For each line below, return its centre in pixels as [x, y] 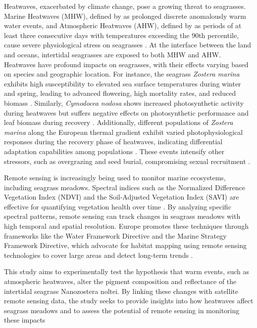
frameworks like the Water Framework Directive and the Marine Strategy [115, 235]
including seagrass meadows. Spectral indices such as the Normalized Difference [125, 187]
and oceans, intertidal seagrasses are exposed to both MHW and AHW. [113, 54]
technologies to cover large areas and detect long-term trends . [99, 255]
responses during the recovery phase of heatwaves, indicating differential [113, 142]
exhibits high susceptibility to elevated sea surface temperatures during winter [123, 83]
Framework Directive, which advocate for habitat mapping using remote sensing [126, 245]
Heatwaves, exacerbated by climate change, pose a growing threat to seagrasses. [125, 6]
